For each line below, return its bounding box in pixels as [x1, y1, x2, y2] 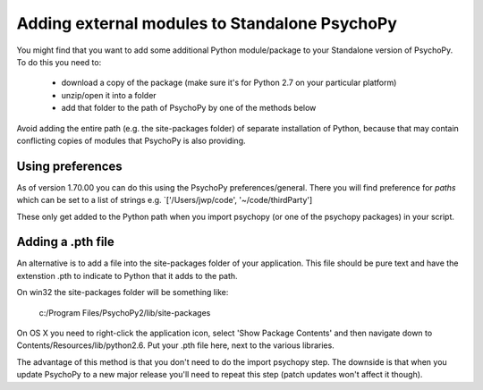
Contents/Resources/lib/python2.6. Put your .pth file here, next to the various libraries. [16, 340, 335, 351]
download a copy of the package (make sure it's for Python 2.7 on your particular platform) [61, 77, 397, 89]
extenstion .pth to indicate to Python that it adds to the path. [16, 270, 238, 281]
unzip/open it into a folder [61, 89, 157, 100]
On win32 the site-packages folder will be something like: [16, 287, 229, 298]
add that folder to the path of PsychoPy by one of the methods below [61, 103, 317, 114]
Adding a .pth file [16, 234, 115, 250]
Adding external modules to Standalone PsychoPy [16, 13, 398, 33]
